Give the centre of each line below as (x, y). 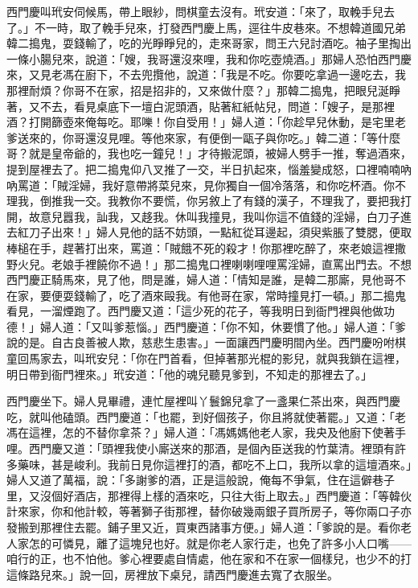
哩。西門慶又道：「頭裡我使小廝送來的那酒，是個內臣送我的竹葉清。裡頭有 (201, 448)
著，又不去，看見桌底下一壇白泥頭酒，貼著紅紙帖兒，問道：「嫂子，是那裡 (201, 106)
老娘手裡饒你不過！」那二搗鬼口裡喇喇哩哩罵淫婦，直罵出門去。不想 (231, 263)
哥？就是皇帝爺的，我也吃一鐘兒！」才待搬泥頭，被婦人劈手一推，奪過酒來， (209, 153)
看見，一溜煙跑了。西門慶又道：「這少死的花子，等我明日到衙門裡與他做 (195, 311)
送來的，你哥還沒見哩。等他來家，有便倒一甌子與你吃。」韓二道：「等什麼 (209, 137)
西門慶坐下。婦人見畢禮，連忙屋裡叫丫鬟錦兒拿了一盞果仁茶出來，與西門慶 (203, 401)
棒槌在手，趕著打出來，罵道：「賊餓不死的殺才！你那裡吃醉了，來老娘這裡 (201, 247)
